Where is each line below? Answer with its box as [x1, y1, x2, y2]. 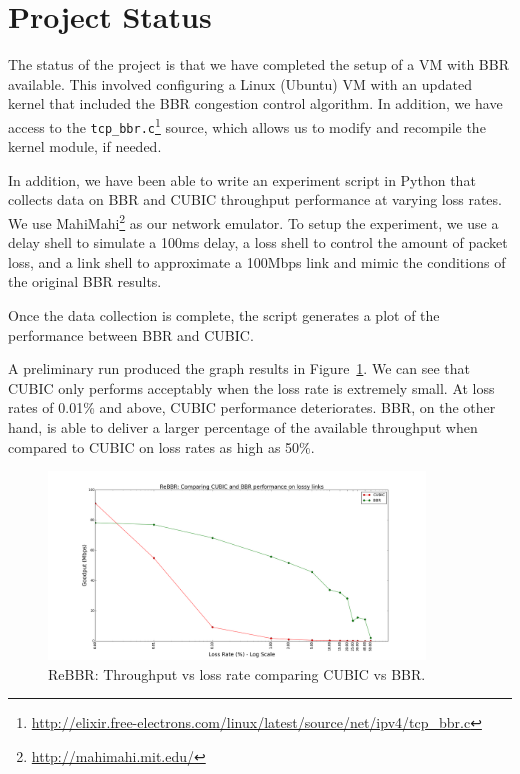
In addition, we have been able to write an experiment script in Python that [8, 169, 476, 190]
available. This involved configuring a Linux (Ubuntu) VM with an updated [8, 73, 472, 94]
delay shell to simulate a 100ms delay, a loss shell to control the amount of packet [8, 232, 508, 253]
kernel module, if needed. [8, 136, 162, 157]
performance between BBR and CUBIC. [8, 324, 254, 345]
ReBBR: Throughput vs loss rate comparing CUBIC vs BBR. [48, 663, 426, 684]
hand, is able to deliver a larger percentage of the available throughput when [8, 417, 478, 437]
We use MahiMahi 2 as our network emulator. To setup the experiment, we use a [8, 210, 499, 233]
